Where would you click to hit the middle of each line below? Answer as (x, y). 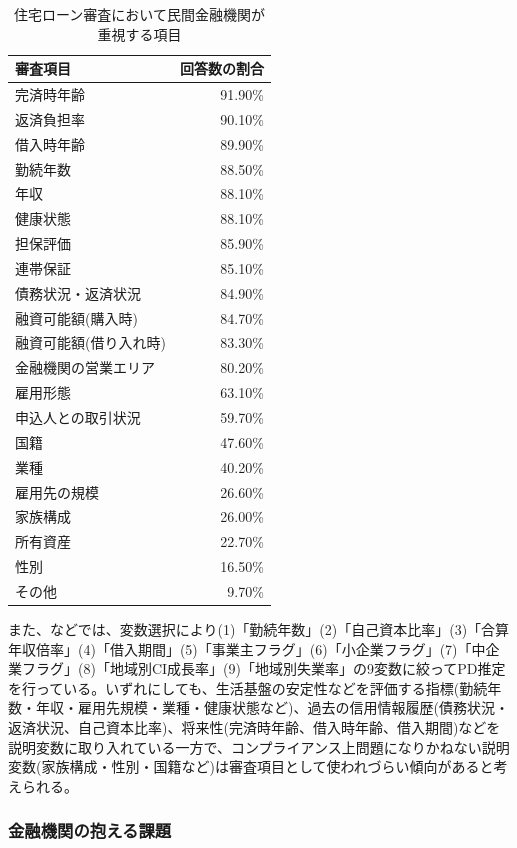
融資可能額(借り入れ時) (90, 342)
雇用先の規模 (57, 491)
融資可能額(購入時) (76, 317)
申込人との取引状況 (78, 417)
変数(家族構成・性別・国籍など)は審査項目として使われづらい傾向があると (251, 766)
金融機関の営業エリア (85, 367)
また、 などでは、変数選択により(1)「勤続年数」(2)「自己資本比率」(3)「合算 (259, 629)
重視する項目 (139, 33)
